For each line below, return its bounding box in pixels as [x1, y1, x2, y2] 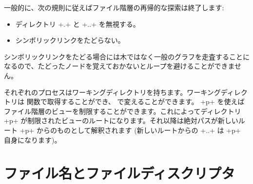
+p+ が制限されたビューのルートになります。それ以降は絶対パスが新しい [4, 115, 238, 126]
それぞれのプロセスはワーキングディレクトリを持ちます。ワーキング [4, 87, 221, 97]
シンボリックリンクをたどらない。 [15, 35, 125, 45]
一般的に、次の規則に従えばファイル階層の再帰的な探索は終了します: [4, 2, 224, 12]
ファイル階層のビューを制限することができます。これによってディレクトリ [4, 106, 241, 116]
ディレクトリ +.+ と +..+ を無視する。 [15, 18, 140, 29]
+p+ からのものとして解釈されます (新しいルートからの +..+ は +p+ [19, 125, 241, 135]
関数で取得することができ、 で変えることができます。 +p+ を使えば [26, 96, 245, 107]
